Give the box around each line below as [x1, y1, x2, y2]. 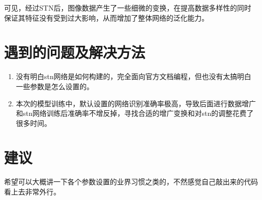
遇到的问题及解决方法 [4, 42, 146, 62]
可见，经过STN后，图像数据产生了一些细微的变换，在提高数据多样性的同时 [4, 3, 251, 13]
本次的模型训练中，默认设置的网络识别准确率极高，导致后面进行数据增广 [16, 98, 256, 108]
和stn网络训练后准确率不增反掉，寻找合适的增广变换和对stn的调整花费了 [16, 108, 254, 118]
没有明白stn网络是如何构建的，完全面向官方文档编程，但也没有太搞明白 [16, 71, 251, 82]
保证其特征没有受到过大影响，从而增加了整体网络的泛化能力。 [4, 12, 209, 23]
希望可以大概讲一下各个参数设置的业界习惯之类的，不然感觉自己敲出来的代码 [4, 176, 258, 187]
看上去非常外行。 [4, 186, 60, 196]
